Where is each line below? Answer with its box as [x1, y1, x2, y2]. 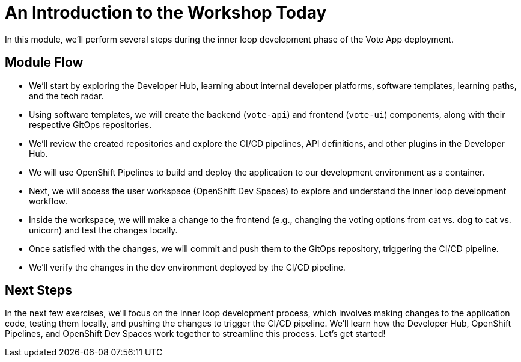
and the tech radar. [29, 90, 104, 101]
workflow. [29, 195, 67, 206]
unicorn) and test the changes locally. [29, 224, 178, 235]
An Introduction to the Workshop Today [5, 2, 327, 23]
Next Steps [5, 283, 72, 298]
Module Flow [5, 55, 84, 70]
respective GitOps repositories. [29, 119, 152, 130]
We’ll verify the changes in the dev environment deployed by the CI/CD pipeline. [29, 262, 346, 272]
